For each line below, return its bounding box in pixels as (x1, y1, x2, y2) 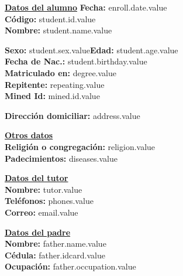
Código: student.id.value (5, 12, 96, 25)
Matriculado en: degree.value (5, 66, 116, 79)
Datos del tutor (5, 172, 68, 184)
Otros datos (5, 129, 53, 141)
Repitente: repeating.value (5, 78, 105, 90)
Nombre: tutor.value (5, 183, 82, 195)
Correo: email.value (5, 206, 78, 218)
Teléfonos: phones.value (5, 195, 94, 207)
